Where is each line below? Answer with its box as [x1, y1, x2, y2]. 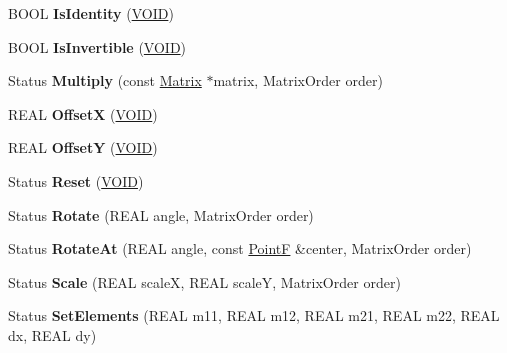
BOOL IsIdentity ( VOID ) [8, 3, 174, 23]
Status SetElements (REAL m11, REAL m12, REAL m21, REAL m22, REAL [8, 305, 500, 326]
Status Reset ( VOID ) [8, 170, 144, 191]
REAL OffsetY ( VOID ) [8, 137, 158, 158]
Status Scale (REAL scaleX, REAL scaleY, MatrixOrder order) [8, 271, 401, 292]
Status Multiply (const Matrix [8, 70, 202, 91]
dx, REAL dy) [8, 324, 97, 345]
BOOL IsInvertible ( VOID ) [8, 36, 187, 57]
